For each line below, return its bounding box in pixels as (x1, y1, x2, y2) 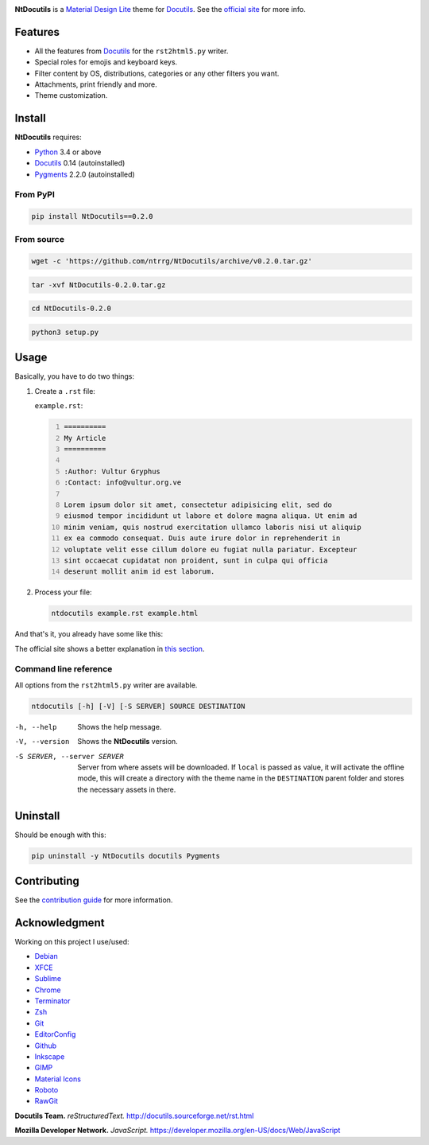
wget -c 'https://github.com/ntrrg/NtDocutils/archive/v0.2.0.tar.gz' (31, 257, 313, 266)
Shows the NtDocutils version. (77, 737, 178, 746)
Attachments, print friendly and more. (34, 80, 158, 89)
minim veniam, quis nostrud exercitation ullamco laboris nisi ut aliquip (64, 522, 361, 532)
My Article (64, 434, 106, 442)
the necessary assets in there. (77, 785, 176, 794)
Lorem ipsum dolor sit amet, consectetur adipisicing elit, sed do (64, 500, 333, 509)
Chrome (34, 985, 61, 995)
